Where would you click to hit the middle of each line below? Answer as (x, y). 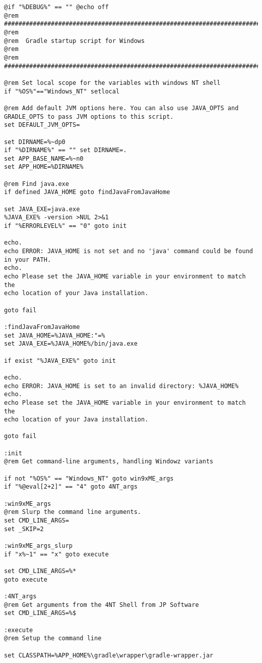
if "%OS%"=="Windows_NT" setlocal (62, 91)
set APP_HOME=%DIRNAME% (44, 167)
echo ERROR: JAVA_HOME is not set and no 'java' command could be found (128, 251)
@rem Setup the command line (53, 638)
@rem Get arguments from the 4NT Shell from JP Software (102, 605)
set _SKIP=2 (24, 529)
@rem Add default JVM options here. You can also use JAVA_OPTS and (121, 108)
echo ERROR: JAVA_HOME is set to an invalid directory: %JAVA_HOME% (121, 386)
